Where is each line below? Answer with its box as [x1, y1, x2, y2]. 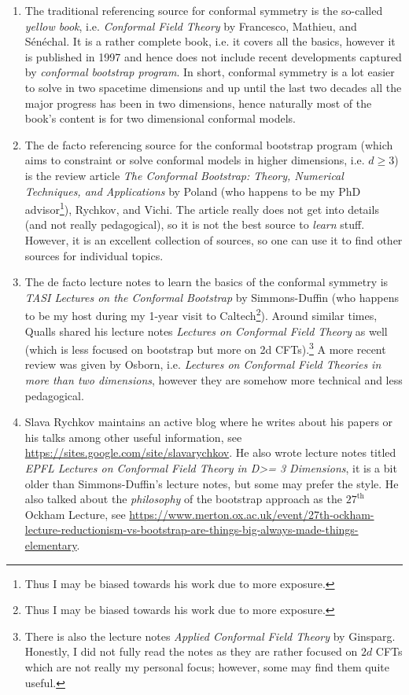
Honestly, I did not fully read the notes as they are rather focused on [24, 643, 358, 660]
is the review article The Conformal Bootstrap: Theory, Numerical [24, 167, 344, 183]
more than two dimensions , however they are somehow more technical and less [24, 372, 403, 388]
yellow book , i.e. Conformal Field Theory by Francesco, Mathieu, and [24, 17, 357, 34]
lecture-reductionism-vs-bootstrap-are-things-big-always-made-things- [24, 521, 359, 538]
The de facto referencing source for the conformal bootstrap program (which [24, 136, 393, 153]
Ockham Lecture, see [24, 506, 126, 522]
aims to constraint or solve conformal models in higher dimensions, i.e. [24, 152, 365, 168]
